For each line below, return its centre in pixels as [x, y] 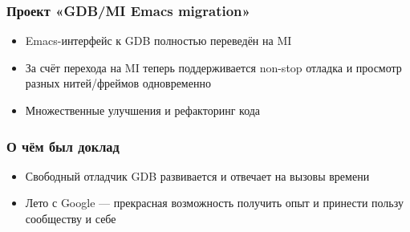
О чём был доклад [63, 146]
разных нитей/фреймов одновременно [118, 83]
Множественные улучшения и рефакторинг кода [143, 110]
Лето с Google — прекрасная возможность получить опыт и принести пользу [214, 203]
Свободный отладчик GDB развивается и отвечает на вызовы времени [197, 175]
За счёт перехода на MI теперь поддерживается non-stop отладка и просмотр [213, 67]
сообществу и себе [71, 218]
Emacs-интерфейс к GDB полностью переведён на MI [158, 41]
